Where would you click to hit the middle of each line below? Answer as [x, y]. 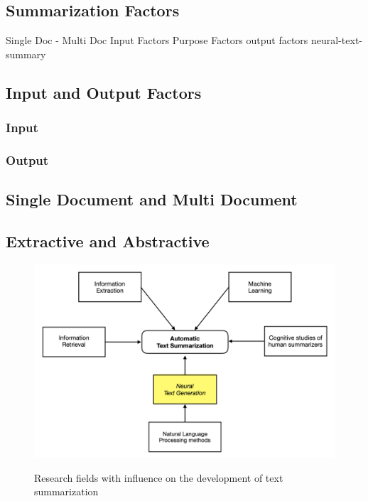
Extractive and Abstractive [108, 241]
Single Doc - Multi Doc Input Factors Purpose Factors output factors [157, 40]
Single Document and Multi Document [152, 199]
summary [26, 54]
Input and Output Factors [104, 92]
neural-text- [337, 40]
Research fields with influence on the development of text [159, 477]
